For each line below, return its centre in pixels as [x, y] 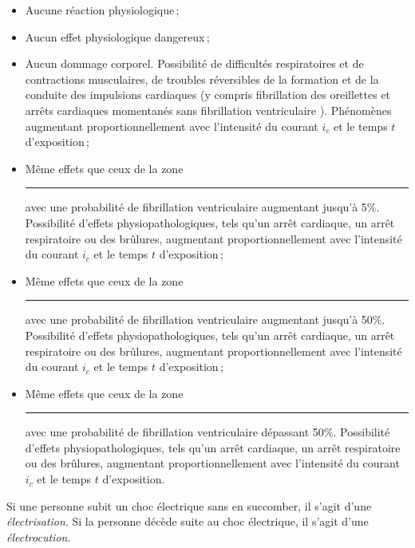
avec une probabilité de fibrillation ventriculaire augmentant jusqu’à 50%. [205, 319]
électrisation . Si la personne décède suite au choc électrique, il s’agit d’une [188, 521]
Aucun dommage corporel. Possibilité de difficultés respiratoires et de [194, 63]
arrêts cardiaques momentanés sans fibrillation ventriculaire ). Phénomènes [208, 110]
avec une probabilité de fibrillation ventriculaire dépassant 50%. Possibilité [207, 432]
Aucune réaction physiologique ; [102, 10]
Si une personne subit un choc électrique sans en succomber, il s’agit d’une [189, 505]
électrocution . [39, 536]
